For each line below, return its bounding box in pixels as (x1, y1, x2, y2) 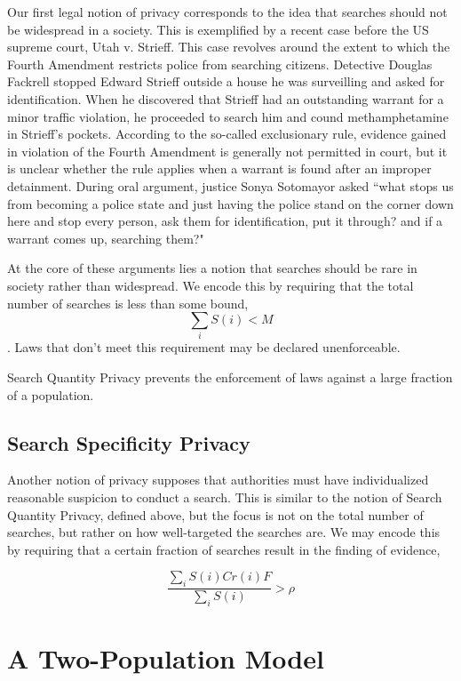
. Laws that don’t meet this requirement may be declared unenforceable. (7, 338, 401, 357)
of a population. (7, 385, 94, 404)
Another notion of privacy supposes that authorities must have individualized (7, 470, 429, 489)
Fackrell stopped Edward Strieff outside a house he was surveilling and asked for (7, 72, 445, 91)
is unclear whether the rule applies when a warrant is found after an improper (7, 159, 432, 178)
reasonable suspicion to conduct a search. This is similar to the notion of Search (7, 488, 442, 506)
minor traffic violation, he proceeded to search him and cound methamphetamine (7, 107, 449, 125)
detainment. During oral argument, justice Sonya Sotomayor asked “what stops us (7, 176, 454, 195)
